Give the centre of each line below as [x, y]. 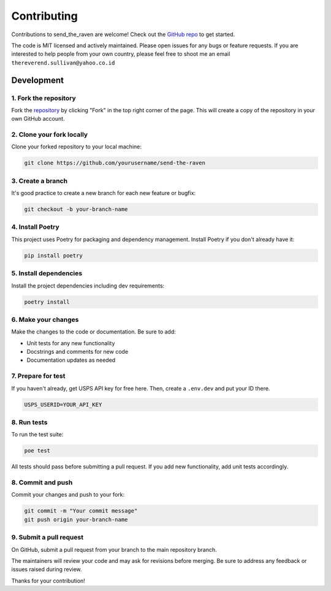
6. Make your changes [45, 319]
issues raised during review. [47, 570]
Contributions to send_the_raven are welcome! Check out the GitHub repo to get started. [123, 34]
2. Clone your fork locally [50, 135]
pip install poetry [53, 255]
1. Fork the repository [44, 98]
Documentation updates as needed [71, 360]
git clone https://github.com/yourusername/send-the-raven [115, 163]
